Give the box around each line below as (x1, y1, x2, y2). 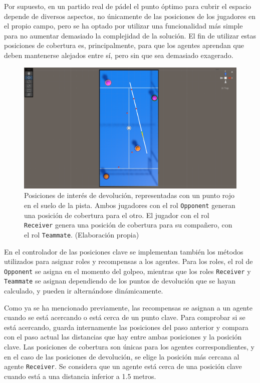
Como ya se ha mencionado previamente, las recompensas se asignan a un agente (4, 302, 252, 312)
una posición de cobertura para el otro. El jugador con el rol (24, 209, 209, 220)
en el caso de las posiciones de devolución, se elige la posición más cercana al (4, 351, 239, 361)
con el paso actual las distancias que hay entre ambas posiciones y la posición (4, 331, 242, 342)
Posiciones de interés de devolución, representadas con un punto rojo (24, 190, 234, 200)
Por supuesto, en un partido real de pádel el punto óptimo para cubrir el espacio (4, 1, 251, 11)
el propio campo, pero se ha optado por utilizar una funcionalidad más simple (4, 20, 243, 31)
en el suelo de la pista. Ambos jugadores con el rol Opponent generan (24, 199, 235, 210)
